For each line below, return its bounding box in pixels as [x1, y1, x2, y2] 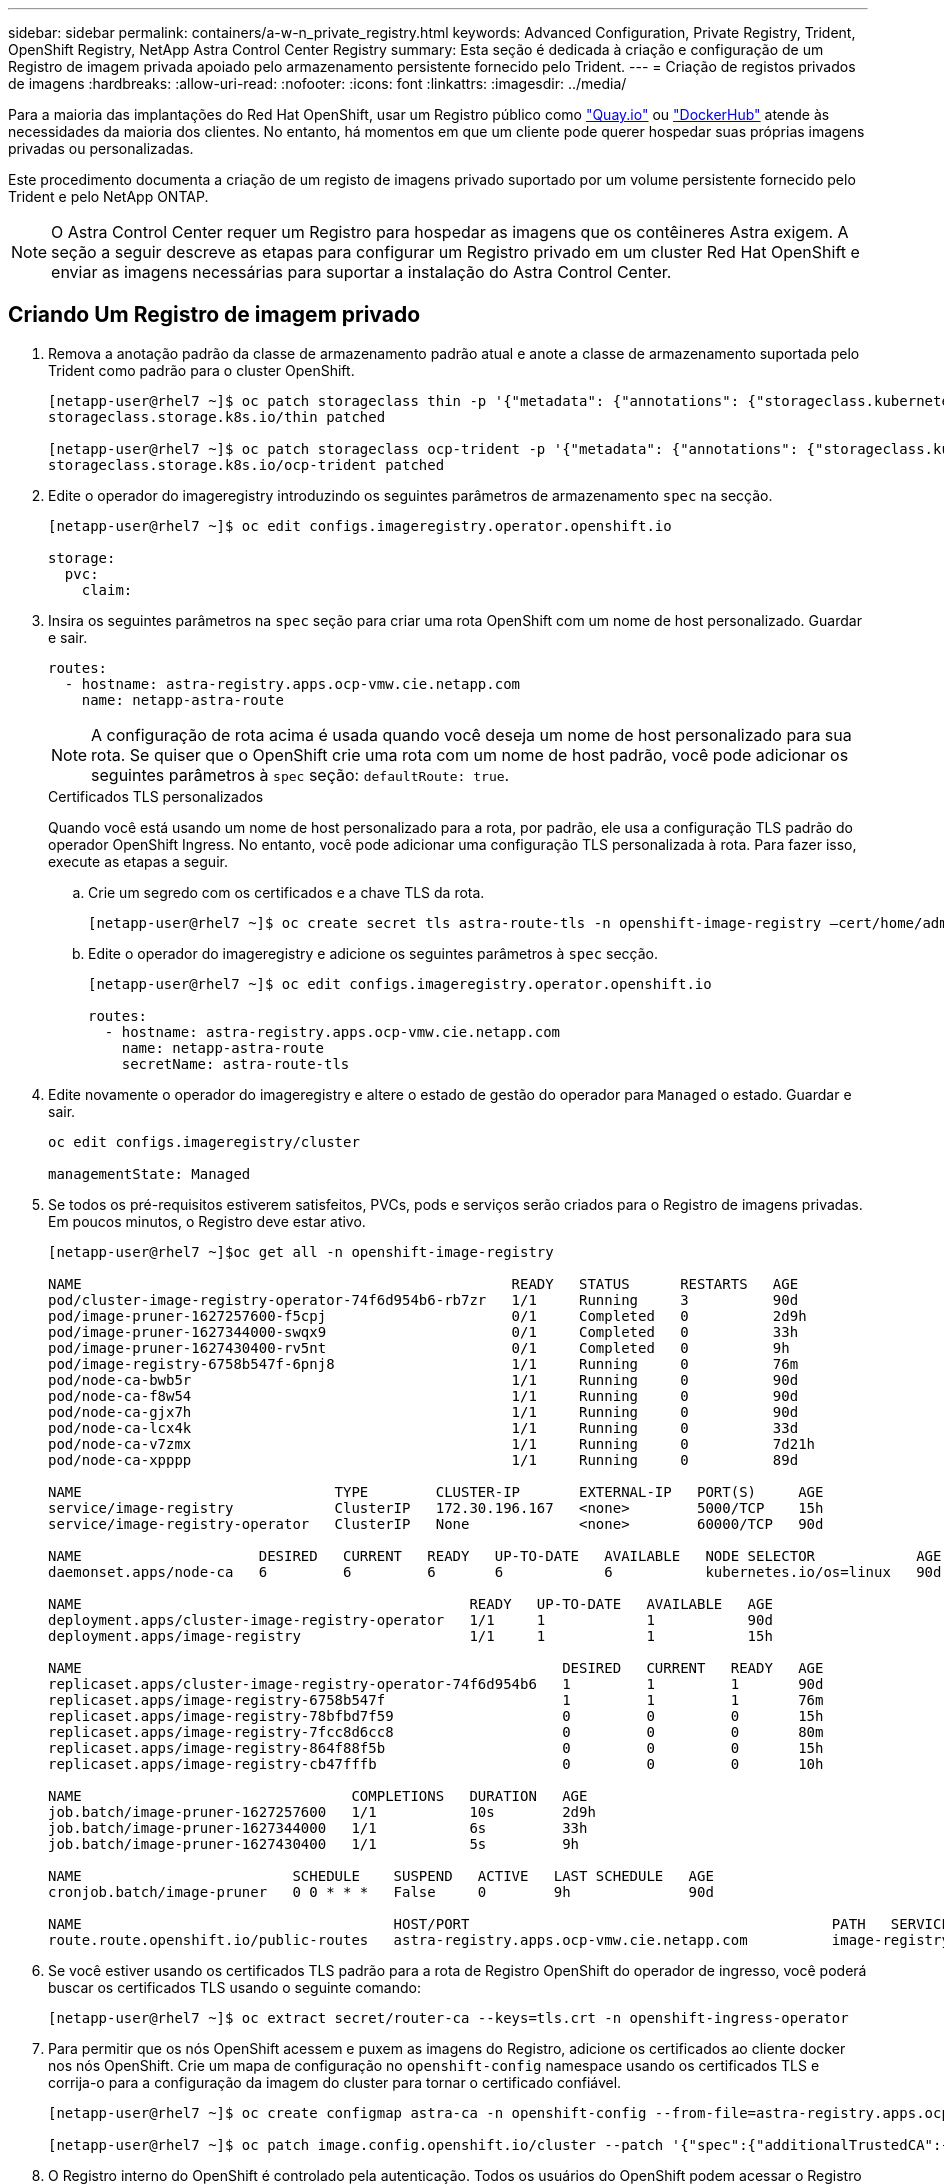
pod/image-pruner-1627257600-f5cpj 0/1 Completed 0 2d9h [48, 1307, 807, 1324]
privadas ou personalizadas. [8, 140, 194, 157]
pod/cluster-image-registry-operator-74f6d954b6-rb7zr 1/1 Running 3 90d [48, 1291, 799, 1308]
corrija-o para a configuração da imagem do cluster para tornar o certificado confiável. [48, 2073, 622, 2091]
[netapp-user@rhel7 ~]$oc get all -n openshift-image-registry [48, 1243, 554, 1260]
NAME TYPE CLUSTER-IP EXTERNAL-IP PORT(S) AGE [48, 1483, 824, 1500]
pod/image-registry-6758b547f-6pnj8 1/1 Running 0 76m [48, 1355, 799, 1372]
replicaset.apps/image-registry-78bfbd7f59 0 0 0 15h [48, 1707, 824, 1724]
